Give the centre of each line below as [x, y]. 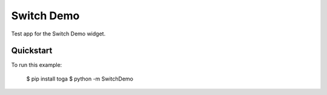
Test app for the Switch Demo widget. [58, 34]
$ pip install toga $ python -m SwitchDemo [80, 79]
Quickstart [32, 51]
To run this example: [37, 65]
